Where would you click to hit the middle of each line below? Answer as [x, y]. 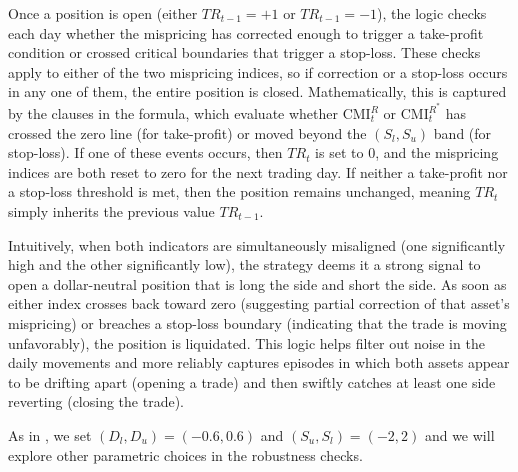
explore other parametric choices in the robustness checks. [185, 454]
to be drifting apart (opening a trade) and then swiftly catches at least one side [252, 381]
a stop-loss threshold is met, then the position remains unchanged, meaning [239, 191]
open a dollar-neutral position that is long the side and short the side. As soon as [257, 283]
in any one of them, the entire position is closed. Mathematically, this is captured [257, 91]
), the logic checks [432, 13]
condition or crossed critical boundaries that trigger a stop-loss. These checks [244, 52]
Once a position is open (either [103, 13]
